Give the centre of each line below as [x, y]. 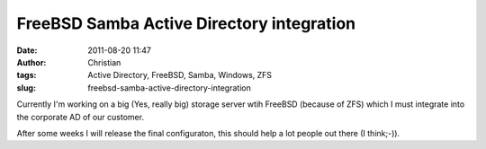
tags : [27, 75]
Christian [104, 62]
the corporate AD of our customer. [80, 117]
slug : [26, 88]
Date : [27, 50]
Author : [31, 62]
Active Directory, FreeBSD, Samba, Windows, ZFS [180, 75]
